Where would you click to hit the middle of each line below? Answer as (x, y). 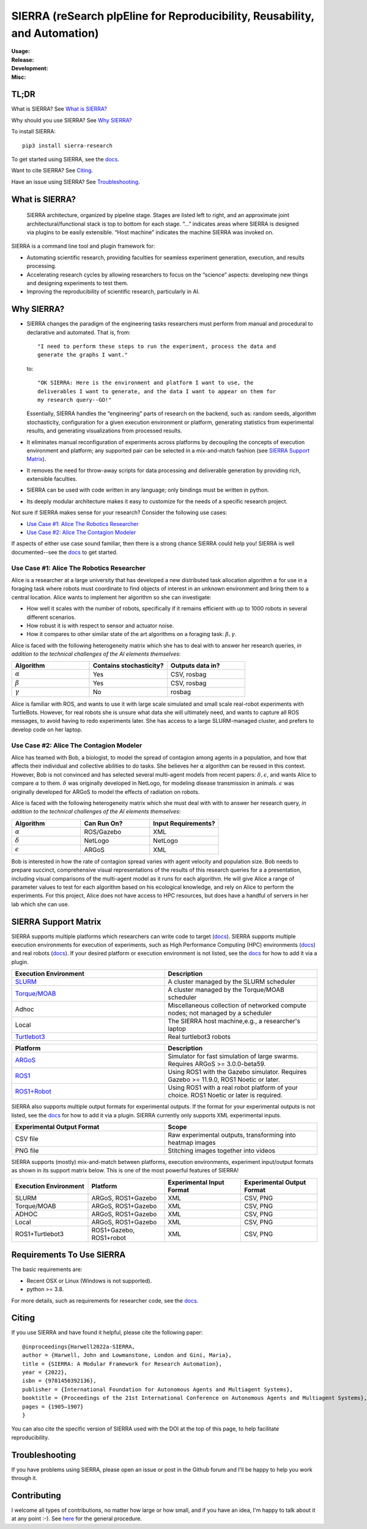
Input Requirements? (184, 823)
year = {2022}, (45, 1372)
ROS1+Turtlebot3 (39, 1234)
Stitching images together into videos (221, 1151)
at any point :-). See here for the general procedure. (76, 1519)
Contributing (36, 1495)
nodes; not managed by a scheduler (220, 1013)
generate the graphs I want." (83, 355)
